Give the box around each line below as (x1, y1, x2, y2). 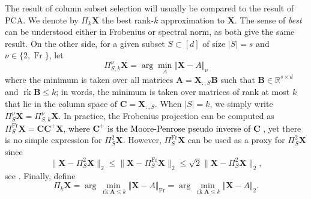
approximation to (161, 13, 225, 26)
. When (154, 97, 182, 109)
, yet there (263, 121, 301, 134)
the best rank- (101, 13, 154, 26)
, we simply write (210, 97, 273, 109)
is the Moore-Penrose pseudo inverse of (107, 121, 251, 134)
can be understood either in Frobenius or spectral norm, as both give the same (5, 25, 295, 38)
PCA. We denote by (5, 13, 79, 26)
